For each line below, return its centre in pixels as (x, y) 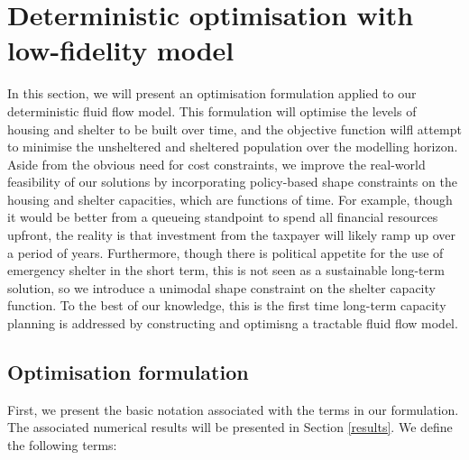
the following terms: (62, 445)
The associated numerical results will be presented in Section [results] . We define (230, 427)
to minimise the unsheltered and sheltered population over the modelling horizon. (233, 147)
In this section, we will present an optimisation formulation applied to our (212, 93)
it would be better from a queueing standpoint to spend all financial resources (223, 217)
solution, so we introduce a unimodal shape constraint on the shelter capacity (221, 287)
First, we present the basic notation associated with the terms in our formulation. (233, 409)
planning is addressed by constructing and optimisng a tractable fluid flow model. (233, 323)
